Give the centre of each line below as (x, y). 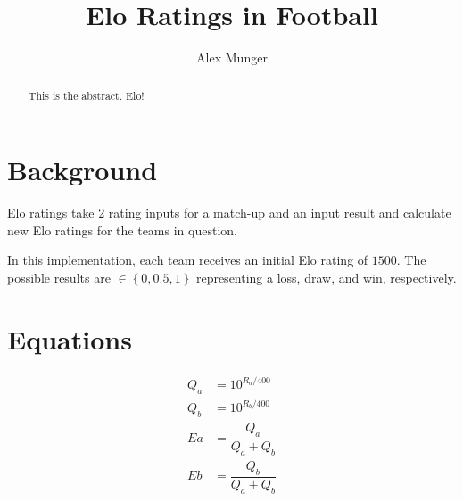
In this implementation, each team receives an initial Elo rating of (188, 260)
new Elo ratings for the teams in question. (122, 230)
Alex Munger (232, 57)
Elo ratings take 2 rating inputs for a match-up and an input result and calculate (229, 213)
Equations (70, 338)
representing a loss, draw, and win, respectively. (326, 277)
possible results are (59, 277)
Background (83, 170)
